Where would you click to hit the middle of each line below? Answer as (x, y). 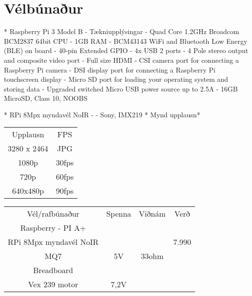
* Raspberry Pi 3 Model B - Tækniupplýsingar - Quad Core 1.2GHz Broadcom (122, 31)
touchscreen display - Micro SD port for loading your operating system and (116, 79)
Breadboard (53, 270)
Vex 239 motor (53, 284)
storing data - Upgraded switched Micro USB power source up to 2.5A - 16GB (121, 88)
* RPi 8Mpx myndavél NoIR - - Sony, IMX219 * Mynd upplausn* (102, 114)
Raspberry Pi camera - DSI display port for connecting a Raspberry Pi (110, 69)
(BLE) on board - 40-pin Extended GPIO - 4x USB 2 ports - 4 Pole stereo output (126, 50)
